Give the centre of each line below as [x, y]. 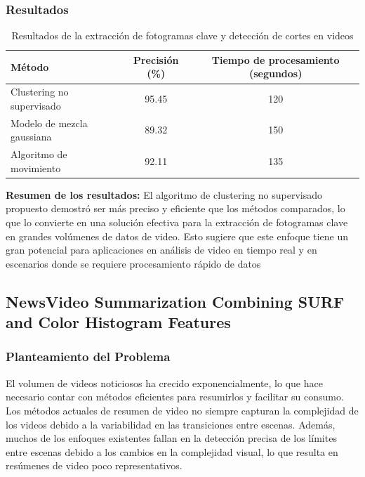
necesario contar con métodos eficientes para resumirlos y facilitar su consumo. [175, 397]
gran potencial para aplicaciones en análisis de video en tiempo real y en [161, 250]
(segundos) [276, 73]
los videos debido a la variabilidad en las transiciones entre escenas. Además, [171, 424]
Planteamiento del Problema [88, 357]
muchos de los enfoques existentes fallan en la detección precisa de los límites [171, 438]
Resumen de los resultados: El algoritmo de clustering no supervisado [164, 194]
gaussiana [31, 137]
